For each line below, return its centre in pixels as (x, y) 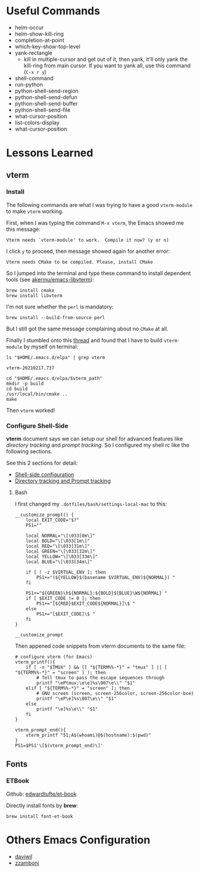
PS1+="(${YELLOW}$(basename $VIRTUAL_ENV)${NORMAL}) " (106, 578)
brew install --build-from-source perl (56, 317)
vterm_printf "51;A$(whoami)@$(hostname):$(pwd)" (88, 735)
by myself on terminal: (51, 347)
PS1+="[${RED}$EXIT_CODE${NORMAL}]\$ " (86, 604)
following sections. (29, 452)
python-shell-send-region (46, 91)
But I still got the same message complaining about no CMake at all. (87, 329)
